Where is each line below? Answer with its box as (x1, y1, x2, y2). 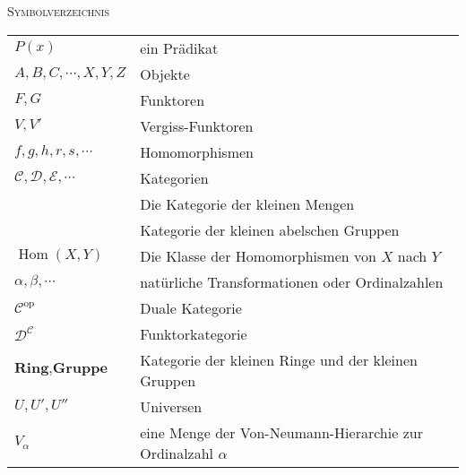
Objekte (140, 63, 190, 84)
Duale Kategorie (140, 297, 242, 318)
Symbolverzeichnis (7, 2, 110, 20)
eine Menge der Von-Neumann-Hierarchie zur (140, 421, 423, 443)
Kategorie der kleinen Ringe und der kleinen (140, 349, 418, 370)
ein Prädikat (140, 37, 219, 58)
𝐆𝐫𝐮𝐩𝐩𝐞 (52, 361, 108, 376)
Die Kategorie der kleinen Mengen (140, 193, 355, 214)
